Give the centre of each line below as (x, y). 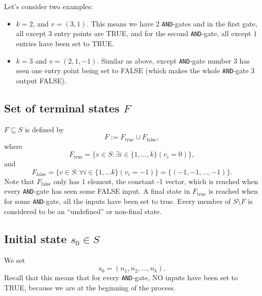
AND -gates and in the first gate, (209, 23)
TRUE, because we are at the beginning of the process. (90, 287)
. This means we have (120, 23)
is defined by (44, 129)
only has (67, 181)
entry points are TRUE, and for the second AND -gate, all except (153, 33)
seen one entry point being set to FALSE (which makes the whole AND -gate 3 (135, 70)
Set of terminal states (62, 108)
